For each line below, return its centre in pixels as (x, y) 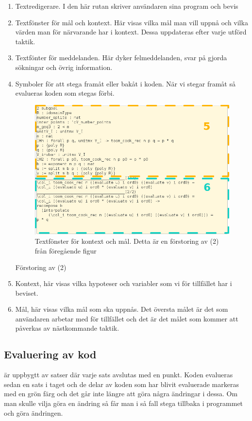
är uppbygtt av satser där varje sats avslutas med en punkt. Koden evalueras (118, 375)
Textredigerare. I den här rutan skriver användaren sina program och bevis (127, 6)
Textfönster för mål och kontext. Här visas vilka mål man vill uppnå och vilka (132, 22)
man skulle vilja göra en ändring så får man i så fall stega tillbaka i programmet (124, 403)
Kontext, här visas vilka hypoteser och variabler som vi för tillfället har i (124, 283)
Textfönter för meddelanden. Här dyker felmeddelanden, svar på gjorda (121, 58)
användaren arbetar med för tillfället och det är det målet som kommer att (127, 318)
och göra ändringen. (34, 413)
